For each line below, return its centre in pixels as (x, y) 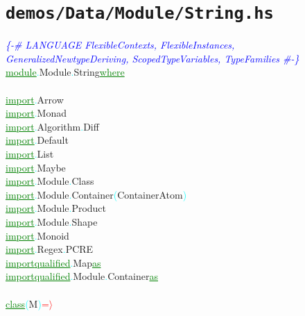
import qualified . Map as (53, 262)
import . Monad (36, 113)
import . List (30, 153)
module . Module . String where (65, 72)
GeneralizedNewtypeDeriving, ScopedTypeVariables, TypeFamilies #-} (152, 58)
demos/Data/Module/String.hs (140, 14)
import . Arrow (35, 99)
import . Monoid (37, 235)
